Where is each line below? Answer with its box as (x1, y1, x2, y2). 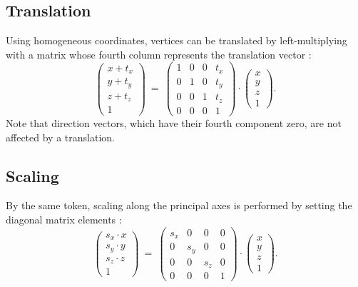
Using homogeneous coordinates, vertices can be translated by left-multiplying (6, 33, 347, 48)
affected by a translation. (6, 129, 115, 144)
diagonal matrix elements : (6, 211, 122, 226)
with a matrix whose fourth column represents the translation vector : (6, 46, 312, 61)
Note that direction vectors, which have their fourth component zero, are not (6, 115, 342, 130)
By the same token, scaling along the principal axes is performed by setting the (6, 198, 352, 213)
